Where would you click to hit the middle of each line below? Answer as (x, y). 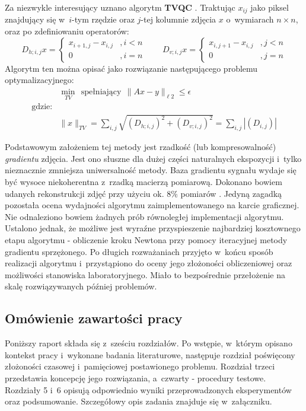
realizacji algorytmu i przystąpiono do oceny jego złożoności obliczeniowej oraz (149, 263)
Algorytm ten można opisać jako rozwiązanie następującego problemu (131, 68)
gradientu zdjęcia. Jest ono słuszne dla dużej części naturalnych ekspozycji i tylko (153, 158)
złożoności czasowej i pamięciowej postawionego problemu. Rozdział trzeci (140, 366)
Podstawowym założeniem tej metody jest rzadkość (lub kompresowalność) (141, 147)
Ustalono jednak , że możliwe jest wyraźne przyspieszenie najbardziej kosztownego (153, 228)
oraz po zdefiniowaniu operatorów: (67, 31)
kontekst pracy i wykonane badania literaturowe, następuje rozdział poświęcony (150, 354)
